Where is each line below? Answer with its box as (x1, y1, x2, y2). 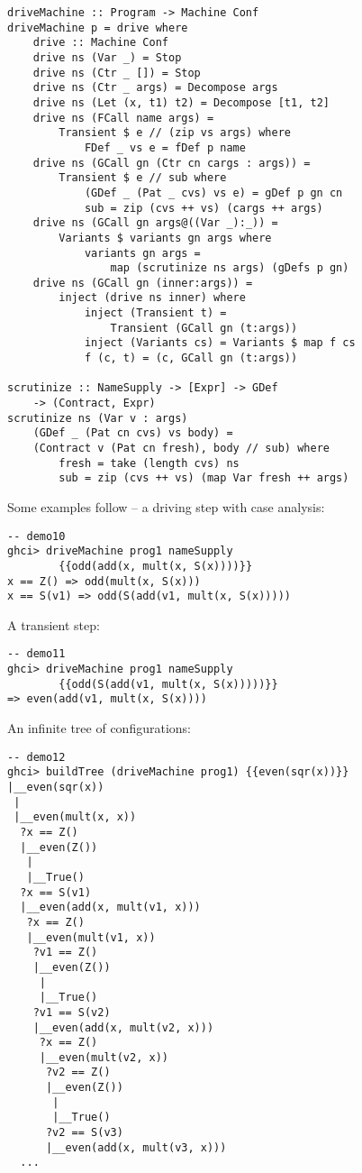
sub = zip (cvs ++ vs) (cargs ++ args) (84, 201, 323, 215)
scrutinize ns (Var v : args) (7, 411, 188, 425)
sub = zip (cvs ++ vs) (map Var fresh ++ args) (59, 472, 349, 485)
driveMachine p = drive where (7, 21, 188, 34)
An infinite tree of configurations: (7, 719, 191, 738)
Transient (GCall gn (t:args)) (110, 321, 298, 334)
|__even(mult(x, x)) (14, 811, 137, 824)
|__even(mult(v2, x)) (39, 1050, 168, 1064)
